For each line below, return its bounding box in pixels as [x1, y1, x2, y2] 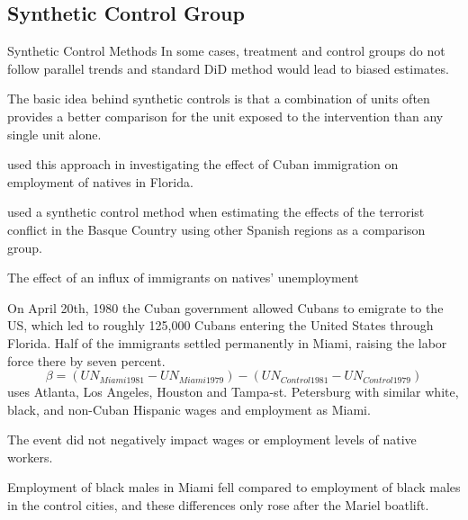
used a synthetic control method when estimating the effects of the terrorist [7, 202, 425, 221]
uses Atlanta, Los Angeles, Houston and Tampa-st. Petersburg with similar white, [7, 382, 459, 401]
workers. [7, 447, 53, 466]
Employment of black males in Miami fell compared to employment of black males [7, 478, 461, 497]
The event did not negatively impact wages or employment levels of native [7, 430, 417, 449]
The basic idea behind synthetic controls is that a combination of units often [7, 89, 430, 108]
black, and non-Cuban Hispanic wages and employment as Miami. [7, 399, 371, 418]
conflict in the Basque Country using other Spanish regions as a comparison [7, 220, 426, 238]
